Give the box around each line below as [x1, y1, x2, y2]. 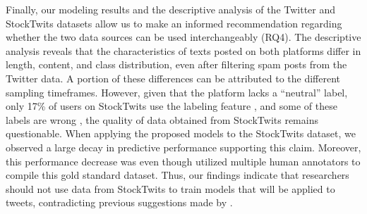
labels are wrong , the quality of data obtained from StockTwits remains [6, 112, 318, 127]
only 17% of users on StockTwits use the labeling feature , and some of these [6, 99, 337, 113]
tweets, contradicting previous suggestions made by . [6, 195, 233, 210]
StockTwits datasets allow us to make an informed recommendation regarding [6, 15, 342, 30]
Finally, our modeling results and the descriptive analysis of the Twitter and [6, 2, 336, 16]
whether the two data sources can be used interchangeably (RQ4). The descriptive [6, 30, 361, 44]
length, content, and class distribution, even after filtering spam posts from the [6, 57, 347, 72]
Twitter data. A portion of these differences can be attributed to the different [6, 70, 341, 85]
